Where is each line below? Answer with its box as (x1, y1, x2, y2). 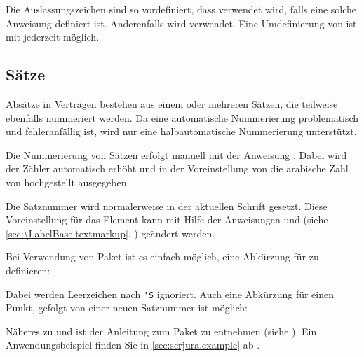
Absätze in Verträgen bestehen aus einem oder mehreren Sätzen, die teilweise (6, 96, 338, 111)
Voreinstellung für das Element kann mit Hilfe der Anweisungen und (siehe (6, 212, 328, 227)
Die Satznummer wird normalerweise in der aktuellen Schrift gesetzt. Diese (6, 198, 328, 213)
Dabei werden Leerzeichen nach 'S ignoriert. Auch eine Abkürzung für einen (6, 286, 335, 301)
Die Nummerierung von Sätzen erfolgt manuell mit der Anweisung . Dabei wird (6, 147, 347, 162)
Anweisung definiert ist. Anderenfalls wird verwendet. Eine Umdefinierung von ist (6, 15, 357, 30)
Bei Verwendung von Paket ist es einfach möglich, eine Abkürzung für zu (6, 249, 319, 264)
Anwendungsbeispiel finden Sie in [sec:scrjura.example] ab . (6, 337, 260, 352)
